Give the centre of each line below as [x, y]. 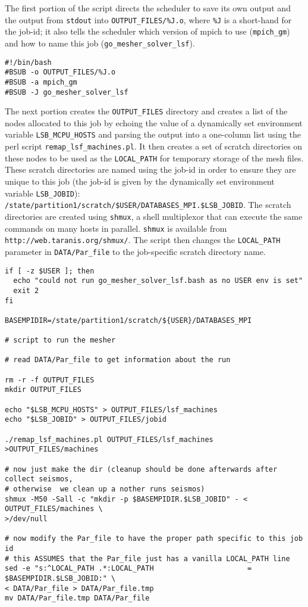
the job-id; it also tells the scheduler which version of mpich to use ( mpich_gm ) [147, 31]
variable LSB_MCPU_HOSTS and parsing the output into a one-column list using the [153, 134]
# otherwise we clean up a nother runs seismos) [105, 489]
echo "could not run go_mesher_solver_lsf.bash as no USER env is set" [158, 281]
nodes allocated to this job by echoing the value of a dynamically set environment [154, 122]
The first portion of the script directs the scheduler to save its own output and [148, 8]
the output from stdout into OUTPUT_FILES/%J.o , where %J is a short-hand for [148, 19]
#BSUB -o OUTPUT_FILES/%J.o [60, 72]
